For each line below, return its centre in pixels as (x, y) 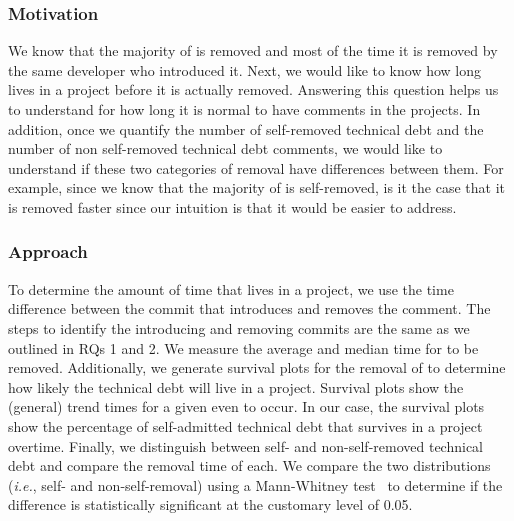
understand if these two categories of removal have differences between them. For (256, 167)
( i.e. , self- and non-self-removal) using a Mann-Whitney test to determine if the (255, 484)
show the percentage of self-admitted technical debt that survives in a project (245, 425)
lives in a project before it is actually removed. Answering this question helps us (253, 89)
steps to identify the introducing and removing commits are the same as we (239, 327)
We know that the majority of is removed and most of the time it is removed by (253, 50)
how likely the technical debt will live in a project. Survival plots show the (236, 386)
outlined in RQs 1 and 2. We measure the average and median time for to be (243, 347)
